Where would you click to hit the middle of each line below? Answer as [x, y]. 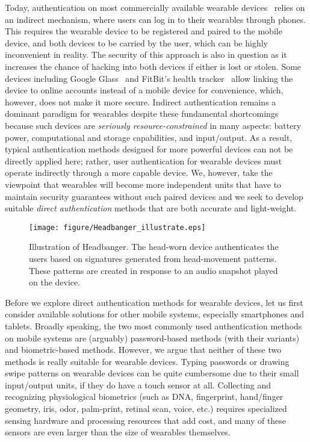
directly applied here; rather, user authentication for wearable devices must [144, 160]
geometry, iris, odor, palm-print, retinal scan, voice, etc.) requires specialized [146, 409]
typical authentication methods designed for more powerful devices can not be [149, 149]
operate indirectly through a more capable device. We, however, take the [139, 173]
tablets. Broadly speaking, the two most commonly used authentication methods [153, 325]
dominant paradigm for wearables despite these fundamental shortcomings [142, 114]
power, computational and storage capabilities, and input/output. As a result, [149, 137]
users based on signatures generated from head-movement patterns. [153, 258]
